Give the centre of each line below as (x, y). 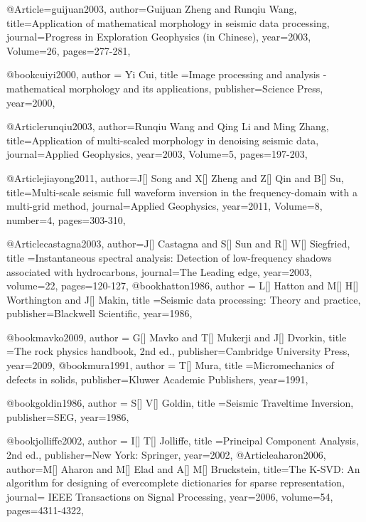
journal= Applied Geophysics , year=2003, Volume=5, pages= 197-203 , (157, 154)
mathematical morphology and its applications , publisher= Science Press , (165, 88)
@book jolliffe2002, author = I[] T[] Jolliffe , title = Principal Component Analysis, (183, 441)
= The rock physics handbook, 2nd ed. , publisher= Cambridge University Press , (178, 351)
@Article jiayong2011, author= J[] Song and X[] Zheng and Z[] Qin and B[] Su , (175, 177)
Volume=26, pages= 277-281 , (69, 50)
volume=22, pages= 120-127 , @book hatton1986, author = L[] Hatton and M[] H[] (183, 286)
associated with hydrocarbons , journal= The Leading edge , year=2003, (159, 271)
